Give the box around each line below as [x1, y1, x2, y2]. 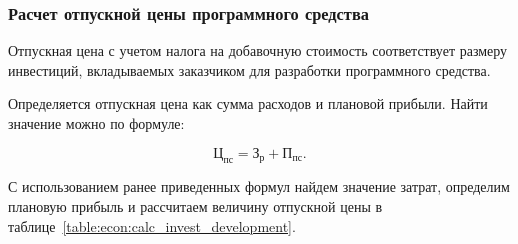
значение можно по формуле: [8, 113, 185, 133]
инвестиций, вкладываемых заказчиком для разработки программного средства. [8, 59, 491, 80]
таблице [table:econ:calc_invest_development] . [8, 215, 296, 236]
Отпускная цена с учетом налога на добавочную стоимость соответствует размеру [8, 40, 508, 61]
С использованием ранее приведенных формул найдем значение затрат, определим [8, 176, 510, 197]
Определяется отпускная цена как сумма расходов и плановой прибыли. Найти [8, 93, 488, 114]
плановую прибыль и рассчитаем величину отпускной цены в [8, 195, 383, 216]
